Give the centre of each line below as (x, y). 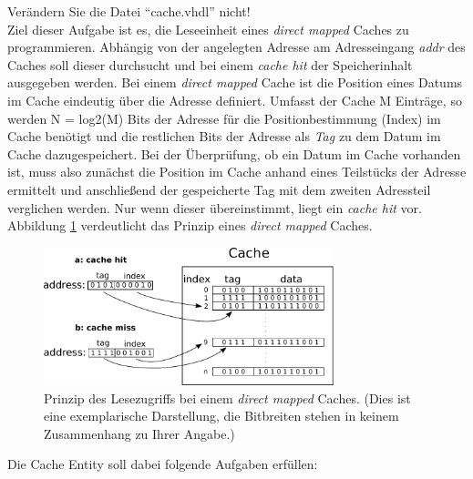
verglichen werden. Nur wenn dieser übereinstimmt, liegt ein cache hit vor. (215, 207)
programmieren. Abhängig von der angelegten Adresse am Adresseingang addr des (236, 47)
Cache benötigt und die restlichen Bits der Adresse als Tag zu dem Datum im (224, 136)
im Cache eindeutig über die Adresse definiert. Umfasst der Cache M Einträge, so (235, 100)
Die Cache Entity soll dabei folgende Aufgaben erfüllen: (163, 464)
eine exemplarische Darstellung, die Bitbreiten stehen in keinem (221, 416)
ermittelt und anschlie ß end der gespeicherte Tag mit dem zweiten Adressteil (219, 189)
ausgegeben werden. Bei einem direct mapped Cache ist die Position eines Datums (235, 82)
